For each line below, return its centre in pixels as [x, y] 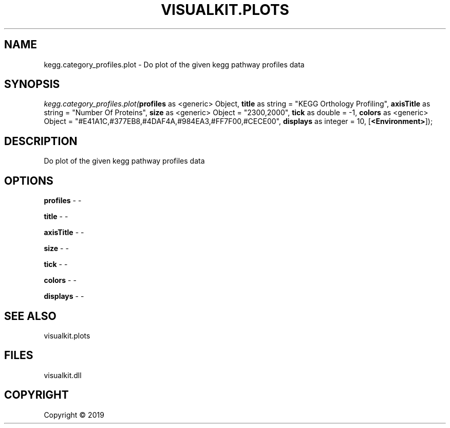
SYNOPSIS [32, 84]
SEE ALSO [30, 316]
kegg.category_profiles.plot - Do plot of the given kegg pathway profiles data [174, 64]
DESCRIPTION [41, 141]
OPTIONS [29, 181]
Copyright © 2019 [74, 415]
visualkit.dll [63, 375]
